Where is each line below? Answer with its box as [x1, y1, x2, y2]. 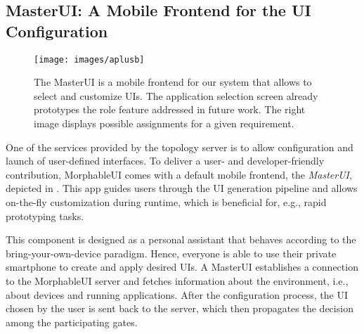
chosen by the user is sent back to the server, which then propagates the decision [6, 301, 353, 316]
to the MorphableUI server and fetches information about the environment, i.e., [6, 273, 349, 288]
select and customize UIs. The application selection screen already [34, 88, 318, 103]
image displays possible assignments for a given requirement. [34, 116, 294, 131]
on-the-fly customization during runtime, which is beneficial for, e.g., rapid [6, 195, 327, 209]
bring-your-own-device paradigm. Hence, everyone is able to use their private [6, 245, 337, 260]
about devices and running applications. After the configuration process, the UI [6, 287, 349, 302]
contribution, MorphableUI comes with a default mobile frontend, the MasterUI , [6, 167, 352, 181]
